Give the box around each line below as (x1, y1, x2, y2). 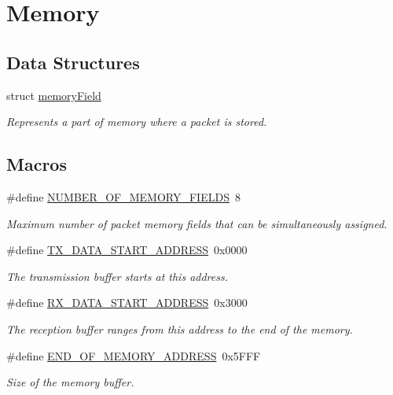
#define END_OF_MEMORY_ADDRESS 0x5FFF (6, 347, 261, 364)
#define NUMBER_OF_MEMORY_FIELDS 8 (6, 188, 241, 205)
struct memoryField (6, 87, 101, 103)
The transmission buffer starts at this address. (6, 268, 228, 284)
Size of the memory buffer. (6, 374, 134, 390)
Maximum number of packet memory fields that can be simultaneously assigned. (6, 215, 387, 231)
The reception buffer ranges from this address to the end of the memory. (6, 320, 353, 337)
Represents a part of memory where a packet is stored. (6, 113, 267, 130)
